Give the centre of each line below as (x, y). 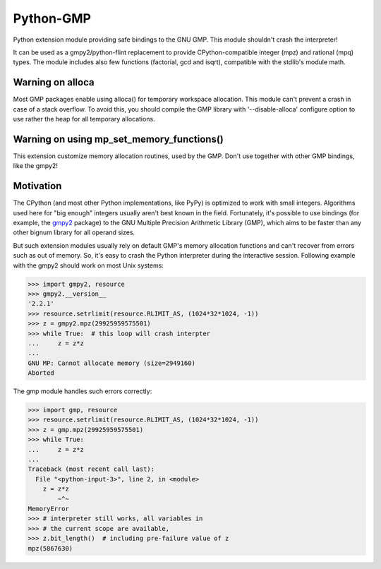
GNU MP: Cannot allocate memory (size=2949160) (111, 363)
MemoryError (49, 509)
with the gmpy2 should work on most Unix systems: (88, 265)
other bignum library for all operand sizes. (74, 232)
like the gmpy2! (35, 166)
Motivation (37, 186)
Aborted (41, 373)
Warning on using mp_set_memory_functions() (118, 139)
